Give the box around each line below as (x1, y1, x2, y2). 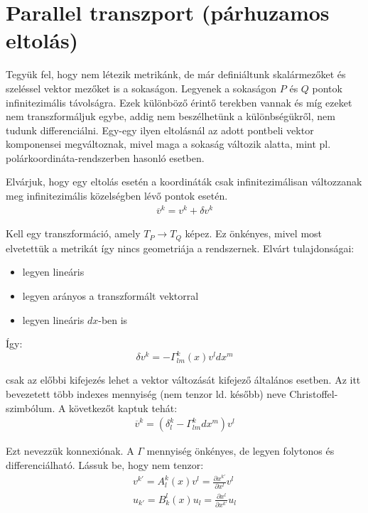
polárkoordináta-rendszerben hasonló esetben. (6, 150, 205, 165)
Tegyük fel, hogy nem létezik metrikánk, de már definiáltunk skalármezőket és (6, 67, 346, 82)
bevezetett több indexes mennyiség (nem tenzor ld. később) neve (6, 386, 286, 401)
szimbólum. (6, 400, 55, 415)
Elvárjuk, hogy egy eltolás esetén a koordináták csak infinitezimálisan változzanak (6, 174, 362, 189)
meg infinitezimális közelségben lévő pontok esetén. (6, 188, 228, 203)
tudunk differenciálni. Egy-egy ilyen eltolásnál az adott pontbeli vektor (6, 122, 314, 137)
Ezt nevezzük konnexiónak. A (6, 443, 134, 458)
